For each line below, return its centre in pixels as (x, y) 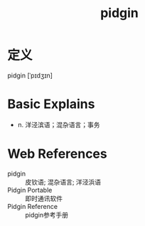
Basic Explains (51, 104)
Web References (58, 154)
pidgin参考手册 (47, 215)
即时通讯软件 (44, 198)
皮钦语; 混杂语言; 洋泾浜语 (63, 182)
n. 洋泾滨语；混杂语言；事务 (59, 124)
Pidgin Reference (33, 206)
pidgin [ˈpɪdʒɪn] (30, 75)
